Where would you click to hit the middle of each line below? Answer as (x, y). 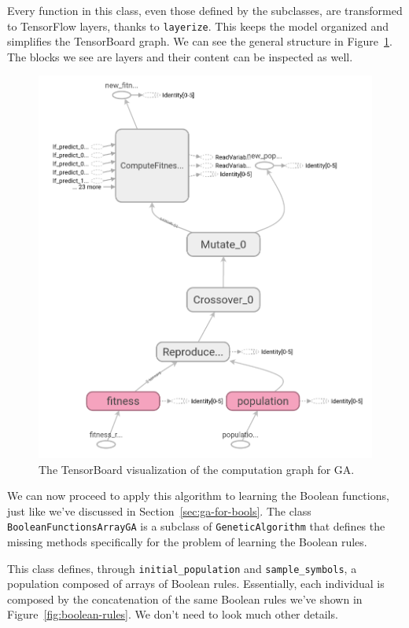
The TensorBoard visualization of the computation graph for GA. (197, 469)
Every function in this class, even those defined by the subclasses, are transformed (205, 10)
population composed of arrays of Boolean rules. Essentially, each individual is (196, 584)
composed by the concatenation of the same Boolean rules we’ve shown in (185, 599)
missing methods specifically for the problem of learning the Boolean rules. (187, 541)
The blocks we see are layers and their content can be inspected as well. (180, 56)
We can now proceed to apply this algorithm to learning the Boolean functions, (198, 496)
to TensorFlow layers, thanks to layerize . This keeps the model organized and (198, 26)
